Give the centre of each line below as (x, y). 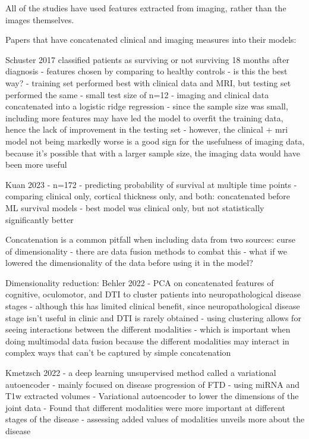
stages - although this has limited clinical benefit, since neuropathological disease (153, 306)
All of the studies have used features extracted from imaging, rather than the (146, 8)
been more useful (36, 164)
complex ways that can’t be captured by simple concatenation (118, 352)
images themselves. (40, 19)
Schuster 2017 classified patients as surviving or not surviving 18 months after (147, 59)
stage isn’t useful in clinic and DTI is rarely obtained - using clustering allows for (153, 317)
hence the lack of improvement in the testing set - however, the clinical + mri (147, 129)
